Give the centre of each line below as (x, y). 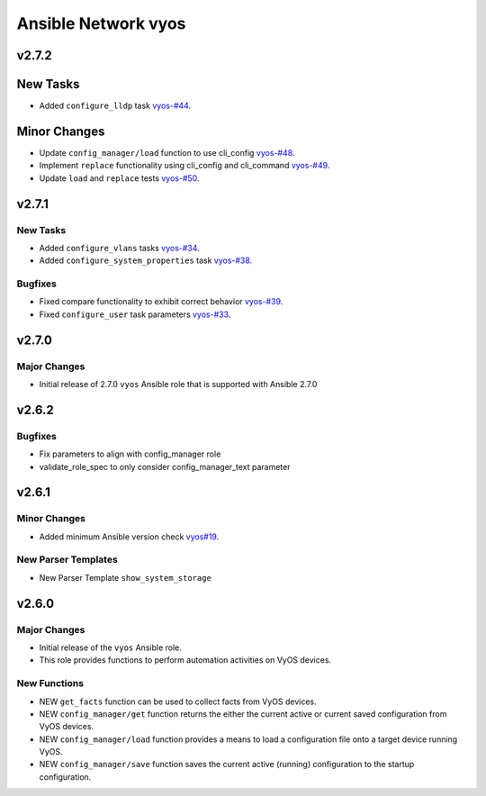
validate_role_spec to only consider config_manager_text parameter (165, 466)
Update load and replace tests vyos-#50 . (119, 178)
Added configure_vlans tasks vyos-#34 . (119, 248)
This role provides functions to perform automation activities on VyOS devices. (185, 660)
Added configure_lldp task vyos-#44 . (115, 106)
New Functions (50, 683)
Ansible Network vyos (101, 23)
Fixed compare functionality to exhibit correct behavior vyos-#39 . (161, 302)
